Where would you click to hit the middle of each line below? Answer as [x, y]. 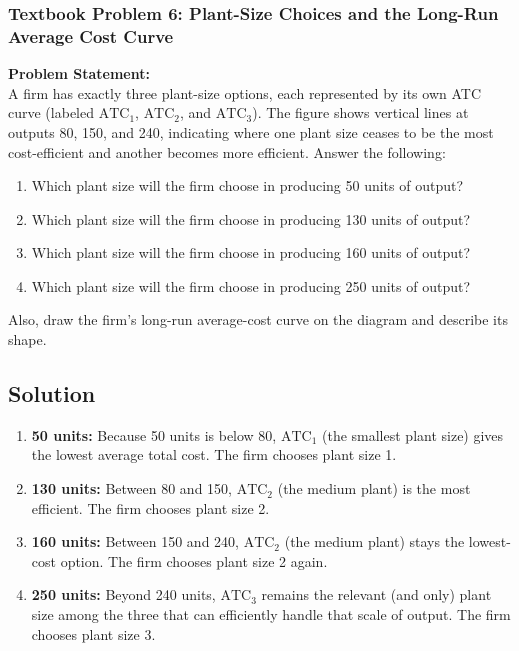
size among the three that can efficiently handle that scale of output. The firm [271, 614]
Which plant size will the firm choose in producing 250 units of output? [251, 285]
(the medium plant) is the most [374, 488]
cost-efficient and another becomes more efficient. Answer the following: [227, 151]
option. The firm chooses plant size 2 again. [194, 560]
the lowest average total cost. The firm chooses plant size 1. [214, 454]
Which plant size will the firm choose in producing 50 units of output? [247, 185]
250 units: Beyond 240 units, [123, 594]
